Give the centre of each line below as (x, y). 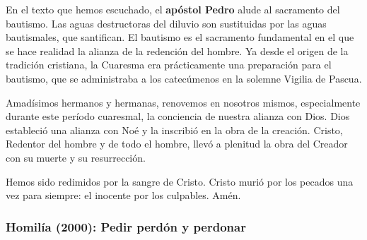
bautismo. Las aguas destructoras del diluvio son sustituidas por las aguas (166, 23)
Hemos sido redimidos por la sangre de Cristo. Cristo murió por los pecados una (180, 181)
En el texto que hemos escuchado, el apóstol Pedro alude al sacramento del (173, 9)
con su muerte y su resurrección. (76, 157)
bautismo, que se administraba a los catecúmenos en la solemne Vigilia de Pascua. (184, 78)
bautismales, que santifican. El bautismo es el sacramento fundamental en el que (180, 37)
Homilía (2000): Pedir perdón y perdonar (126, 226)
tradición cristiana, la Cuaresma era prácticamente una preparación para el (169, 65)
